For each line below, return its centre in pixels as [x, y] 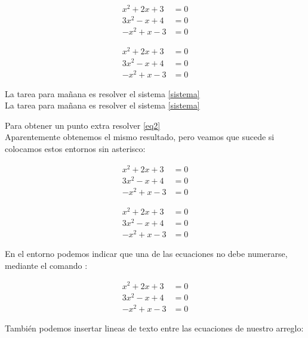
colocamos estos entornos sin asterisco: [75, 149]
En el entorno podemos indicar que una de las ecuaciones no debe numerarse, [146, 254]
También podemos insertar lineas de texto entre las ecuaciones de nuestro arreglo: [154, 328]
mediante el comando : [46, 265]
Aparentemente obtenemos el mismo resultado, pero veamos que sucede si [140, 137]
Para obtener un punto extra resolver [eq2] [83, 125]
